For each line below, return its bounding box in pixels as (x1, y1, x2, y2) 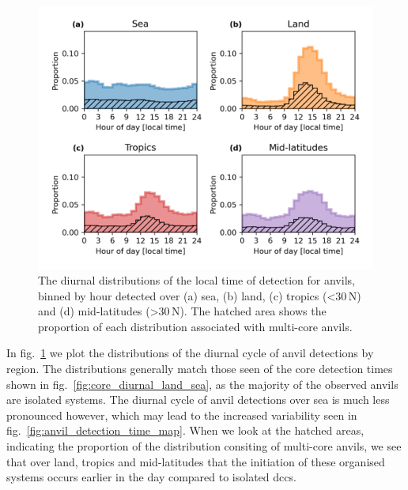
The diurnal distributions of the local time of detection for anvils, (38, 272, 355, 288)
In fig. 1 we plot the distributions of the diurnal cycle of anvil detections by (6, 345, 374, 361)
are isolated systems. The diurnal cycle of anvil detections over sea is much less (6, 391, 390, 408)
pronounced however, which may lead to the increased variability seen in (6, 406, 357, 423)
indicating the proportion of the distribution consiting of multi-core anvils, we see (6, 438, 402, 454)
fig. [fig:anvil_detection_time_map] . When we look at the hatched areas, (6, 422, 365, 439)
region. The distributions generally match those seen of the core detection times (6, 360, 393, 377)
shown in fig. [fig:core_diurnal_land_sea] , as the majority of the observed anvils (6, 375, 399, 392)
